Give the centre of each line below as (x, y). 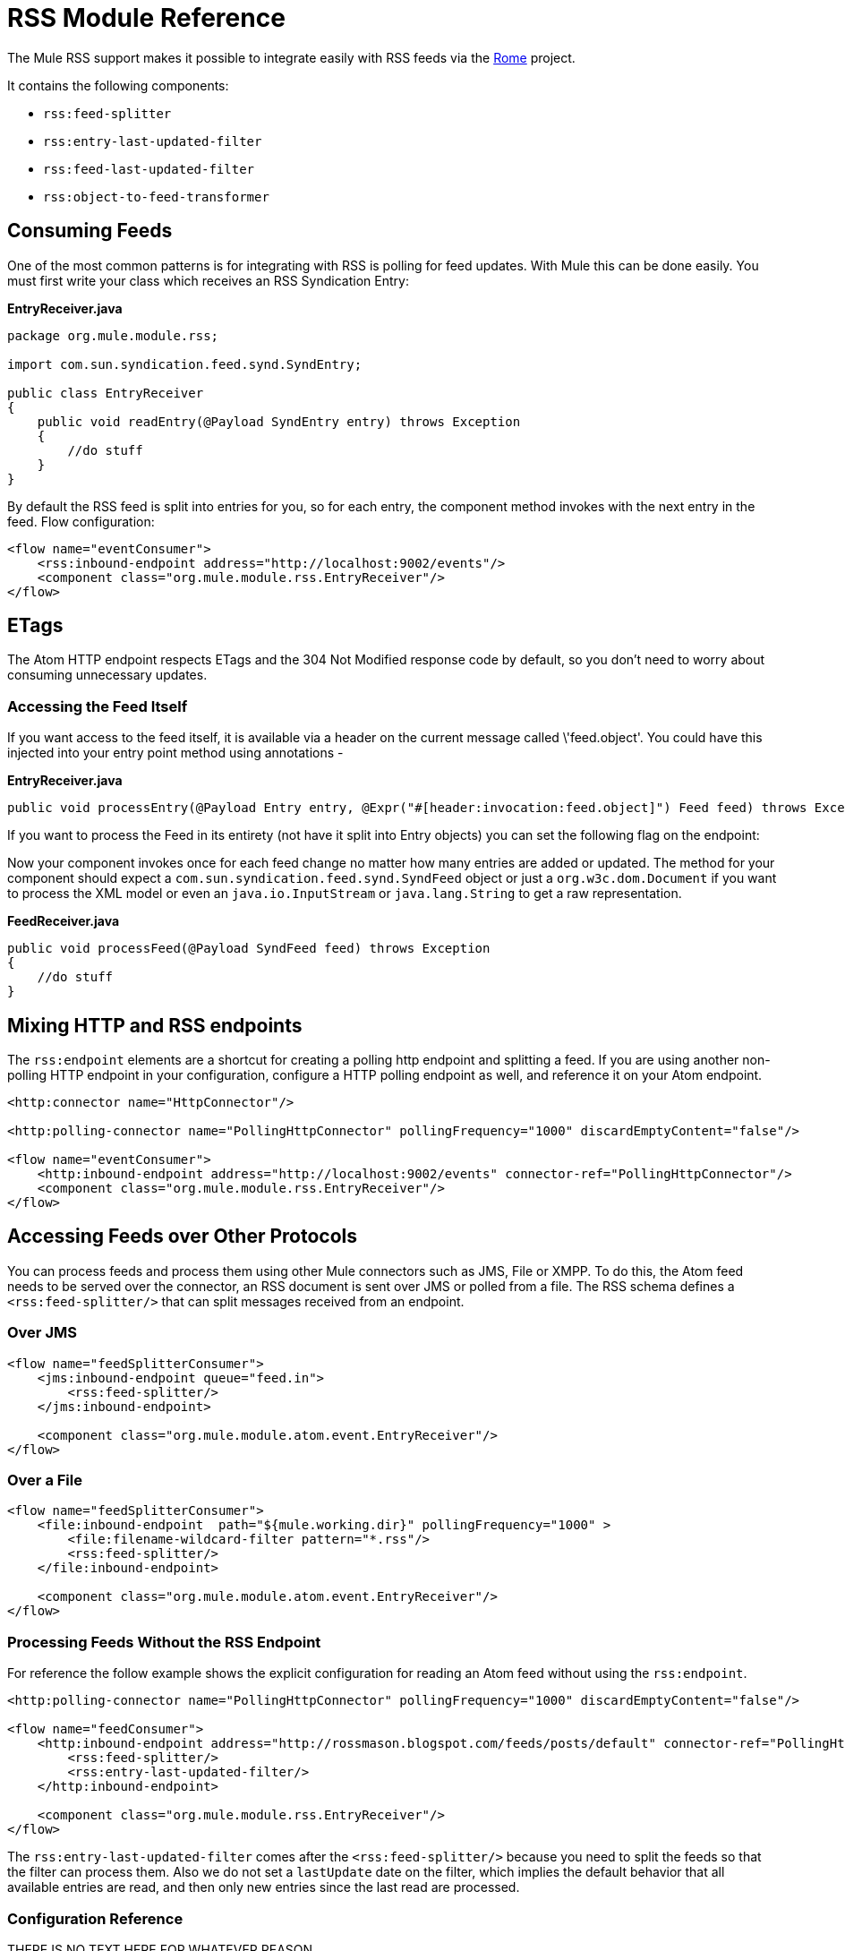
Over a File (45, 1480)
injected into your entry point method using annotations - (175, 753)
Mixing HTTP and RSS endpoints (155, 1025)
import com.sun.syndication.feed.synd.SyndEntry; (185, 364)
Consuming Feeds (90, 231)
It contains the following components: (118, 85)
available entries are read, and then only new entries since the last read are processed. (264, 1887)
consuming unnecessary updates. (107, 675)
